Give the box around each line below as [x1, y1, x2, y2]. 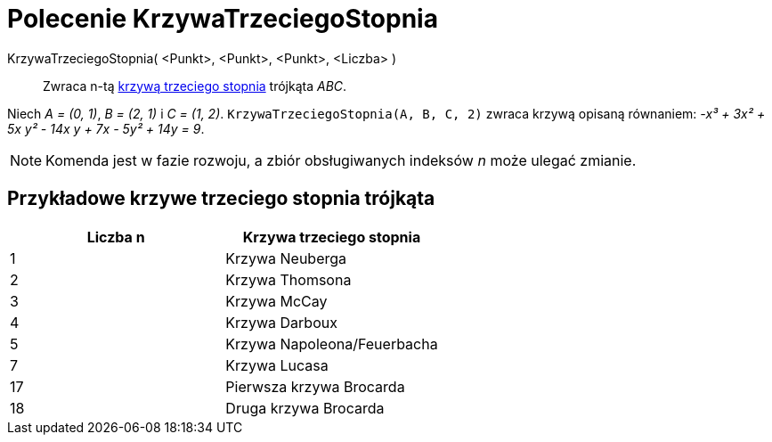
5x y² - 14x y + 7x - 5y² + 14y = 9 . [7, 120, 205, 136]
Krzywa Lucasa [225, 356, 329, 374]
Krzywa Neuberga [225, 249, 347, 267]
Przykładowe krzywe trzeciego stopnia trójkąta [7, 187, 435, 210]
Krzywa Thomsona [225, 270, 352, 289]
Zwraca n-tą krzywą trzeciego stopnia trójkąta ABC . [43, 78, 347, 94]
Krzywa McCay [225, 291, 328, 310]
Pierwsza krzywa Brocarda [225, 377, 405, 396]
